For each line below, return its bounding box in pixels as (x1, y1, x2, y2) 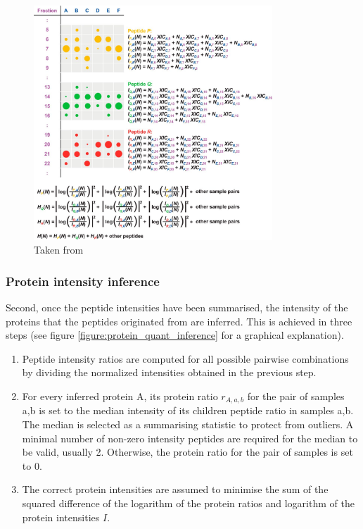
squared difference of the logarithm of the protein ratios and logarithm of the (22, 495, 355, 510)
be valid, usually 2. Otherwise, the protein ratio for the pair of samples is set (22, 444, 353, 459)
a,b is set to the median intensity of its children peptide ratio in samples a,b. (22, 403, 354, 418)
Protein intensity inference (6, 272, 160, 290)
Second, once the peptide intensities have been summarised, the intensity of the (6, 299, 348, 314)
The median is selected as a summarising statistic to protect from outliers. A (22, 416, 354, 431)
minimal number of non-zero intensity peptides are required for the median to (22, 430, 358, 445)
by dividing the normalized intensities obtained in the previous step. (22, 365, 317, 380)
